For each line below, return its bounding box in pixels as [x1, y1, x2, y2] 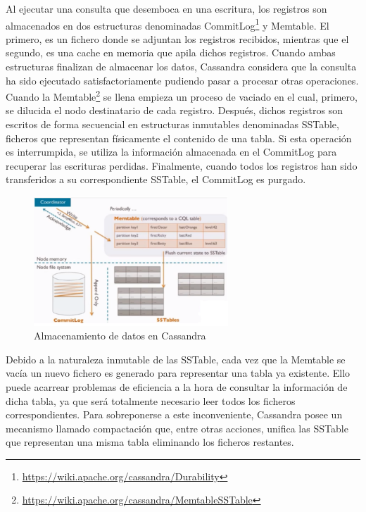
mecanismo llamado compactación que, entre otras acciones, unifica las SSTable [6, 420, 348, 435]
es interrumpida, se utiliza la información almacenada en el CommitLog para [6, 144, 337, 159]
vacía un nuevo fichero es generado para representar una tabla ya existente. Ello [6, 366, 351, 380]
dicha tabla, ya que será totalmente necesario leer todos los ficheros [6, 393, 296, 408]
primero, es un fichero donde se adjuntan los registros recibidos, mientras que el [6, 31, 349, 46]
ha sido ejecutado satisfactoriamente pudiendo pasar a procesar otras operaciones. [6, 73, 359, 87]
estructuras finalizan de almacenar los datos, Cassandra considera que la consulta [6, 59, 357, 74]
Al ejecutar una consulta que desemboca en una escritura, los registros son [6, 1, 327, 15]
